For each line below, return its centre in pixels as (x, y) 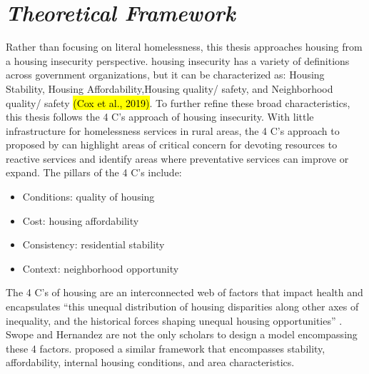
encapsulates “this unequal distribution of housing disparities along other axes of (182, 307)
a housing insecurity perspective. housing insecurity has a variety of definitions (178, 60)
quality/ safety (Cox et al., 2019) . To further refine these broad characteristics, (178, 102)
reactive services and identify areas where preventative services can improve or (177, 158)
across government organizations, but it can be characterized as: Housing (165, 75)
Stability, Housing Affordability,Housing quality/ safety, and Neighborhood (170, 88)
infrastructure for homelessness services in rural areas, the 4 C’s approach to (173, 130)
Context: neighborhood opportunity (101, 268)
